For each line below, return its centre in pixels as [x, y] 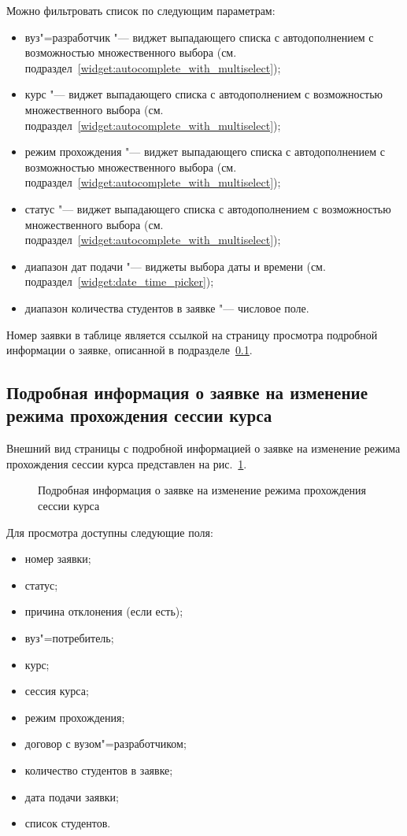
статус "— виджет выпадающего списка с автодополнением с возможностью [208, 208]
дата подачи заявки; [72, 796]
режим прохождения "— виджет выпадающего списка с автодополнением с [205, 152]
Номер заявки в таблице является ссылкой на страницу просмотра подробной [192, 334]
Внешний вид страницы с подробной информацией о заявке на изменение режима [203, 448]
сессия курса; [57, 691]
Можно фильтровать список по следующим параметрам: [141, 10]
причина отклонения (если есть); [104, 611]
